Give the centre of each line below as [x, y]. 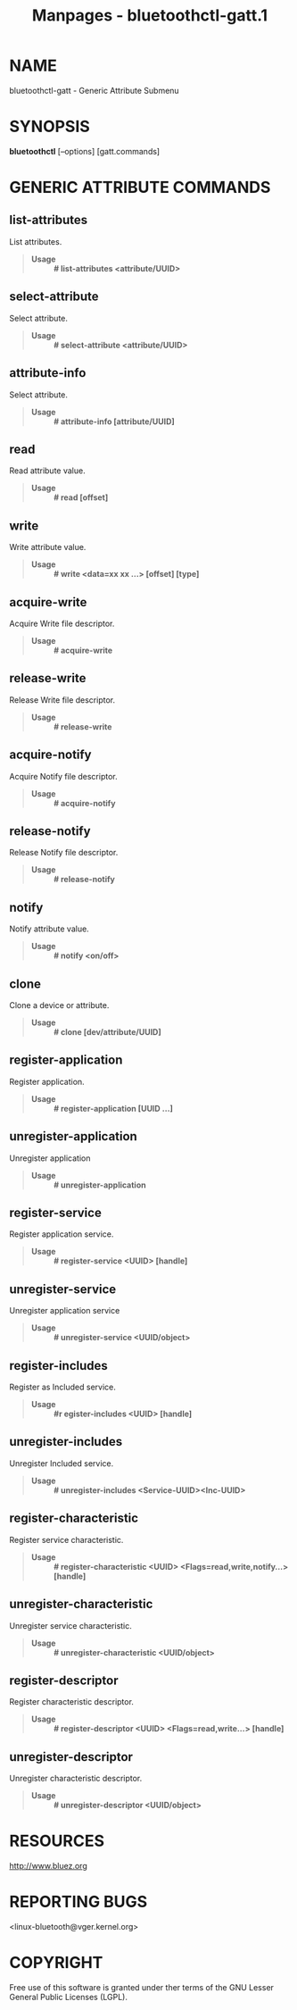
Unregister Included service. [62, 1463]
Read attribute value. [48, 471]
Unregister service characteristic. [70, 1625]
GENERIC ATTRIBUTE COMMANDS [140, 188]
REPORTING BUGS [78, 1902]
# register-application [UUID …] [113, 1108]
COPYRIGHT [56, 1963]
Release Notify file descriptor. [64, 853]
